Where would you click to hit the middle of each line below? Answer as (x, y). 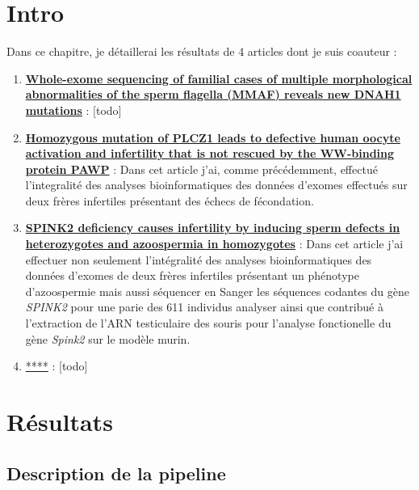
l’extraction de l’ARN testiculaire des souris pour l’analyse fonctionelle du (208, 323)
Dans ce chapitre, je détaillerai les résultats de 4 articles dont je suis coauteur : (202, 51)
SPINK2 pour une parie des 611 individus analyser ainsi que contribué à (205, 307)
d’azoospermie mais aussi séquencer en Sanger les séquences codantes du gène (217, 291)
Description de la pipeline (116, 473)
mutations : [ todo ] (73, 110)
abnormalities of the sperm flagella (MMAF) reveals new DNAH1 (213, 94)
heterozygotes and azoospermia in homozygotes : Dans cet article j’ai (214, 244)
